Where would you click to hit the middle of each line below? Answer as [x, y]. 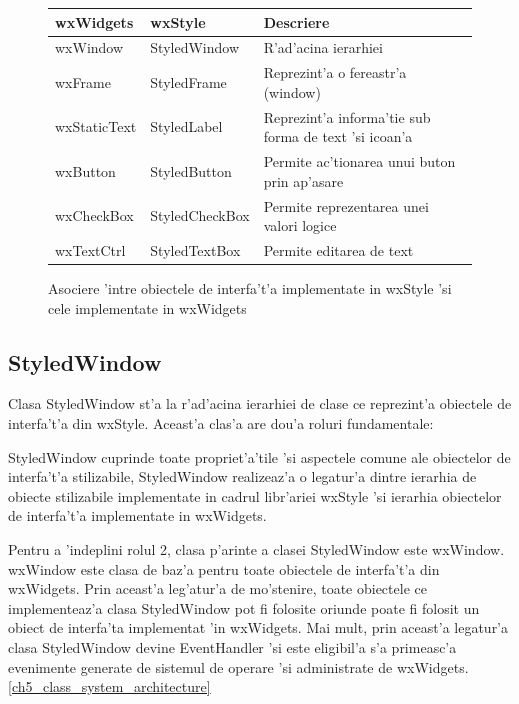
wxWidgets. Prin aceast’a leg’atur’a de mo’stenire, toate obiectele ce [217, 588]
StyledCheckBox [200, 215]
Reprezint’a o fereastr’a [335, 72]
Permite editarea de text [338, 249]
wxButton [85, 170]
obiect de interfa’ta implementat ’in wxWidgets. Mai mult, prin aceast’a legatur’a [258, 627]
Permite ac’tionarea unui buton [359, 161]
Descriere [296, 21]
